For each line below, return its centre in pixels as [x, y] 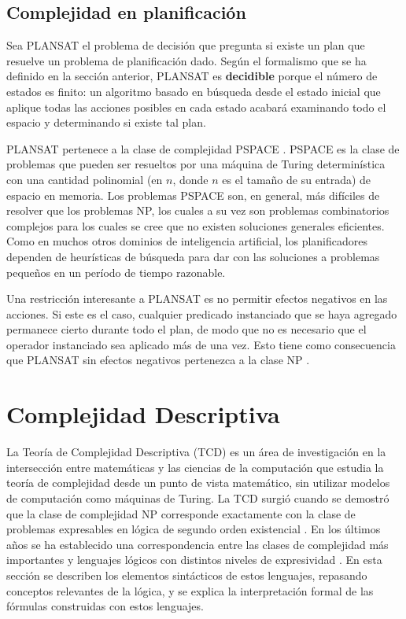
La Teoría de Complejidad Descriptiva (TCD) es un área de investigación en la [196, 452]
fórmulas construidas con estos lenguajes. [105, 606]
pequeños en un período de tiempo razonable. [116, 272]
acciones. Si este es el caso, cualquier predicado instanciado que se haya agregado [202, 313]
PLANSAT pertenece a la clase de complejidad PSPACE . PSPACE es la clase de [203, 148]
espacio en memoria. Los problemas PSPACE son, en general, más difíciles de [193, 195]
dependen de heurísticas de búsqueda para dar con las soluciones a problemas [193, 256]
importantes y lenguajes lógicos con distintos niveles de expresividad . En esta [194, 560]
